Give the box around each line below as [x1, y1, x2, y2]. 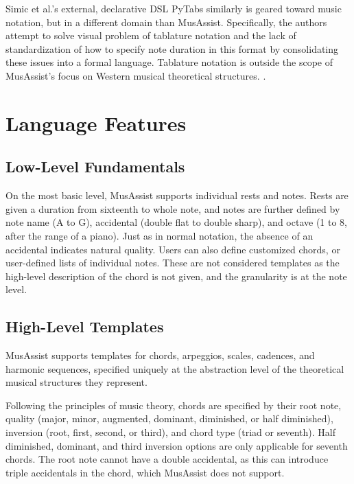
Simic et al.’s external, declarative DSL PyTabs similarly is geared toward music [5, 1, 342, 15]
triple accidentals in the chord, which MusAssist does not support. [5, 465, 285, 479]
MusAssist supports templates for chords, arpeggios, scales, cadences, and [5, 348, 315, 362]
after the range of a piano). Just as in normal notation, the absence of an [5, 228, 314, 242]
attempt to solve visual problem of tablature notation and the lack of [5, 28, 296, 43]
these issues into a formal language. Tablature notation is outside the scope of [5, 55, 333, 69]
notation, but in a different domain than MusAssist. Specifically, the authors [5, 14, 327, 29]
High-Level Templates [5, 316, 164, 337]
